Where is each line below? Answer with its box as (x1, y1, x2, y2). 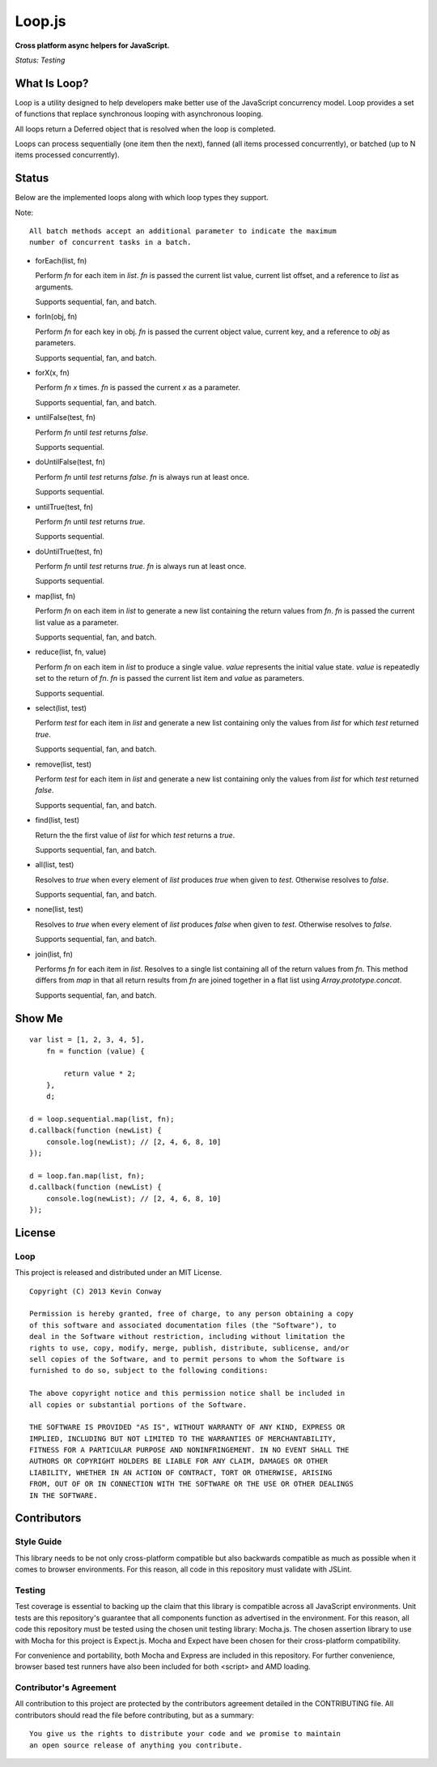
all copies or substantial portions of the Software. (29, 1400, 247, 1410)
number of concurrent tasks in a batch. (29, 237, 192, 247)
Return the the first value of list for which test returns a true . (35, 830, 235, 840)
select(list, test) (35, 703, 87, 712)
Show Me (15, 1012, 64, 1025)
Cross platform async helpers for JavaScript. (15, 41, 170, 50)
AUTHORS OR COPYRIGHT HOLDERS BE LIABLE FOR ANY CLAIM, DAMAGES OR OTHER (29, 1457, 329, 1466)
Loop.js (15, 12, 66, 30)
